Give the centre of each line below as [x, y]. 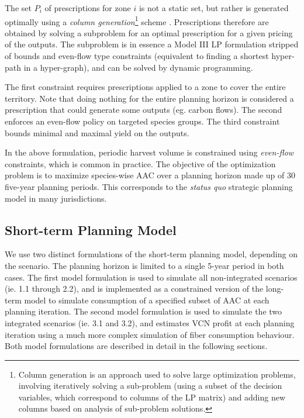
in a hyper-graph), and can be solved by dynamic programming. [138, 67]
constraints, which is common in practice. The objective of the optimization [140, 163]
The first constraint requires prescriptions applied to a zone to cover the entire [145, 87]
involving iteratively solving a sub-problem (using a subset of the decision [150, 386]
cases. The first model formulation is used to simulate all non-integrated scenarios [151, 277]
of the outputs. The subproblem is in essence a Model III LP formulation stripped [152, 44]
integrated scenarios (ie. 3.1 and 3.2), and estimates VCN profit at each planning [150, 322]
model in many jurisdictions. [56, 198]
